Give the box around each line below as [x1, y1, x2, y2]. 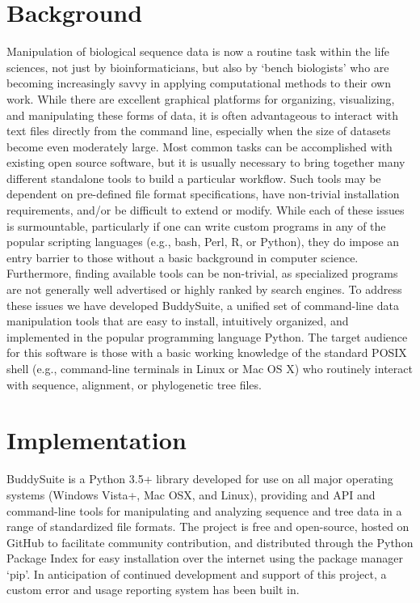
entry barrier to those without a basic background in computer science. [6, 248, 359, 265]
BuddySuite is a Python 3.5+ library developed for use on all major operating [6, 470, 393, 487]
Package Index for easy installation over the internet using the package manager [6, 550, 403, 567]
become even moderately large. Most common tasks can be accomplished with [6, 138, 393, 155]
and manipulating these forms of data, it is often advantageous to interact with [6, 106, 398, 123]
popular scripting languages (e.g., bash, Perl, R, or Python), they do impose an [6, 233, 400, 250]
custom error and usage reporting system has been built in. [6, 581, 300, 598]
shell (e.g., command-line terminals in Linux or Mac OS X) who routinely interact [6, 360, 413, 376]
